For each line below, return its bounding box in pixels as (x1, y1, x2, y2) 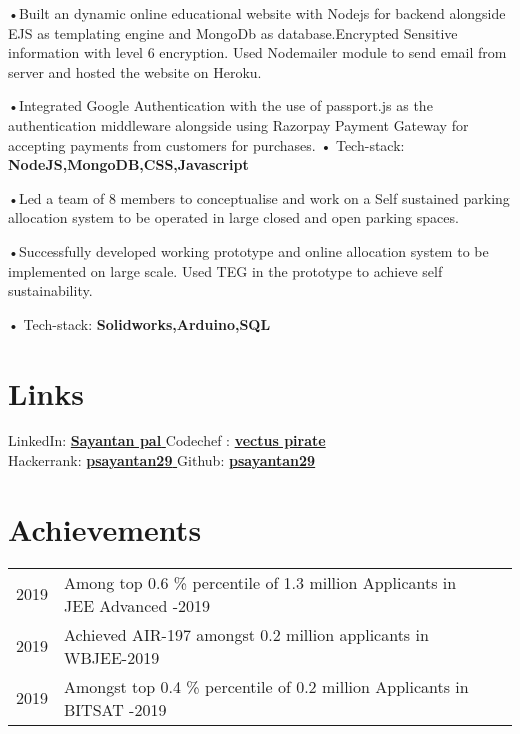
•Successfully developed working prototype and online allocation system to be (8, 240, 489, 261)
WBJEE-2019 (64, 645, 160, 669)
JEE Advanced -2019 (64, 593, 211, 617)
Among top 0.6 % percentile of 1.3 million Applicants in (64, 570, 457, 594)
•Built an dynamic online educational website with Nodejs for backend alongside (8, 3, 506, 23)
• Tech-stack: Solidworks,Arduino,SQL (8, 313, 271, 334)
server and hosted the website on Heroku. (8, 61, 262, 82)
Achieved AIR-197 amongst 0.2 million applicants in (64, 622, 429, 646)
